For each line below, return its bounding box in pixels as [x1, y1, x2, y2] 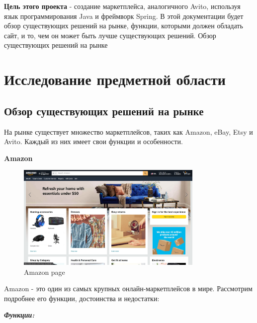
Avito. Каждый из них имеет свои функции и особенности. [4, 136, 183, 147]
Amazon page [24, 266, 65, 277]
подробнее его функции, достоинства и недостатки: [4, 293, 160, 303]
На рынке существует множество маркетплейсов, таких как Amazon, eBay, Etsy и [4, 126, 253, 137]
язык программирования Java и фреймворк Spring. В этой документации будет [4, 10, 244, 21]
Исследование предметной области [4, 69, 226, 89]
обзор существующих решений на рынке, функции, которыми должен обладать [4, 20, 243, 31]
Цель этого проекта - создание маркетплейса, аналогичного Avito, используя [4, 1, 241, 11]
